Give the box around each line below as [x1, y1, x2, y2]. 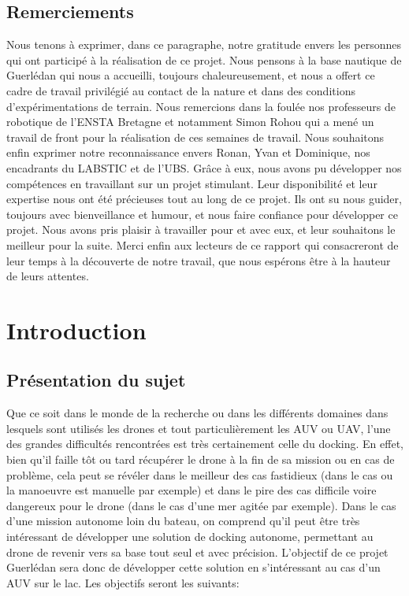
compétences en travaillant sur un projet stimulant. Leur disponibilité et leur [6, 175, 377, 191]
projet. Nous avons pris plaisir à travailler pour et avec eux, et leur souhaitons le [6, 221, 396, 238]
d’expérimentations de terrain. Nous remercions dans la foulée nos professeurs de [6, 98, 396, 114]
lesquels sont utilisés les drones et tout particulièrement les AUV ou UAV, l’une [6, 420, 391, 436]
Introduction [6, 313, 147, 346]
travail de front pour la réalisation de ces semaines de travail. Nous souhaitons [6, 128, 385, 145]
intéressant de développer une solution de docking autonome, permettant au [6, 528, 374, 545]
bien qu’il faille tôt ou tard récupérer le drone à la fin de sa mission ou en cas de [6, 451, 395, 468]
